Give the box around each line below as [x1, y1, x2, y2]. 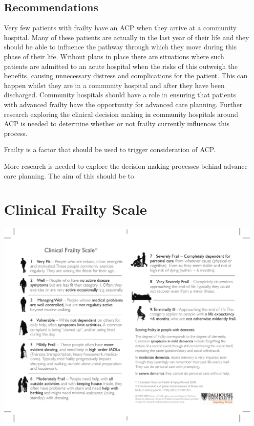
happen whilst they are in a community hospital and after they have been [4, 80, 225, 90]
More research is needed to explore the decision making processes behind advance [4, 160, 248, 171]
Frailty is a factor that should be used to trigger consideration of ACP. [4, 144, 216, 155]
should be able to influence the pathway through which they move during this [4, 42, 237, 52]
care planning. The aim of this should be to [4, 170, 134, 180]
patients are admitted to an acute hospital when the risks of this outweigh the [4, 61, 238, 71]
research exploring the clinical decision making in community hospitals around [4, 109, 238, 119]
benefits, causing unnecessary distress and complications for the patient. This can [4, 70, 248, 81]
